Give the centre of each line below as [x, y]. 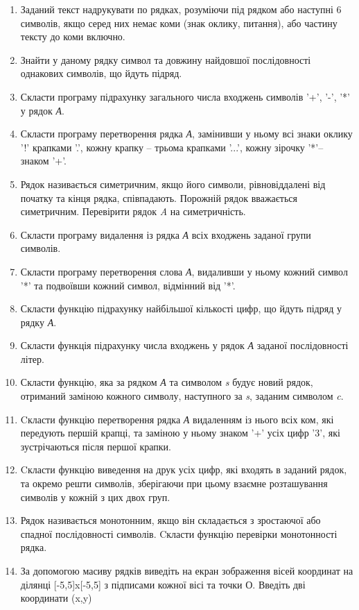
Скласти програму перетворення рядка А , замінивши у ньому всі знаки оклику [186, 134]
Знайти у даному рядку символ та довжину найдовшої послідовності [166, 59]
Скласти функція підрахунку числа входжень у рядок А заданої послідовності [184, 345]
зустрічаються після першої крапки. [96, 446]
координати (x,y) [56, 598]
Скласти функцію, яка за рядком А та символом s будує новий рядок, [167, 382]
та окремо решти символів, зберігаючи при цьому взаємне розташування [174, 483]
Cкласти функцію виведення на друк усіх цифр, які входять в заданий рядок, [184, 469]
